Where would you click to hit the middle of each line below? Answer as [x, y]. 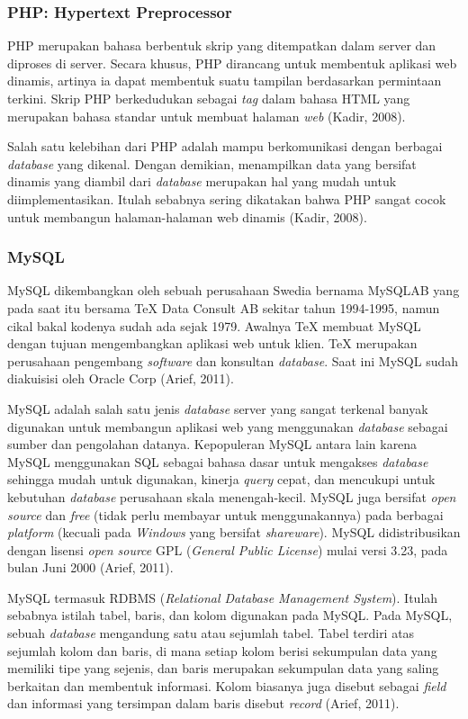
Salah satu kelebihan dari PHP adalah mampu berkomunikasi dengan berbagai [225, 146]
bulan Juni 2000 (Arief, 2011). [90, 567]
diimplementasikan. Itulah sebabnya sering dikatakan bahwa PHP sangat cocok [227, 198]
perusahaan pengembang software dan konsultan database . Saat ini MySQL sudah [233, 360]
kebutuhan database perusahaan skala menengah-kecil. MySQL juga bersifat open [232, 496]
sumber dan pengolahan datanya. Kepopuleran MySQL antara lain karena [212, 444]
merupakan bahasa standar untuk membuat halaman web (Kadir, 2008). [207, 116]
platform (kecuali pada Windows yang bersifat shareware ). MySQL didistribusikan [234, 532]
